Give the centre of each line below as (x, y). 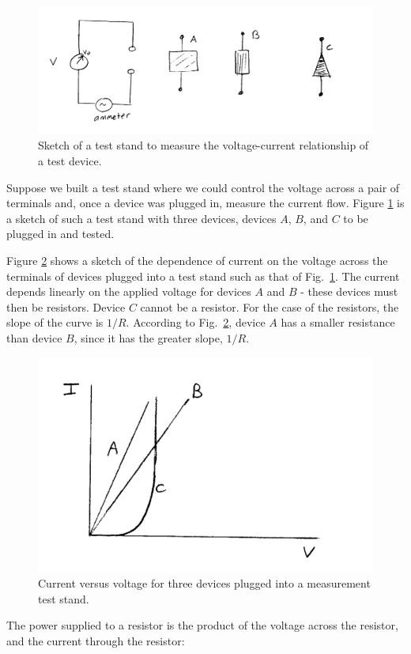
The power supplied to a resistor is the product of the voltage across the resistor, (202, 625)
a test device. (70, 161)
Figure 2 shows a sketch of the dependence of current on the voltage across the (197, 261)
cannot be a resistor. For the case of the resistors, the (270, 306)
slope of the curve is (55, 322)
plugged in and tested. (60, 234)
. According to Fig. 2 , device (196, 322)
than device (34, 338)
